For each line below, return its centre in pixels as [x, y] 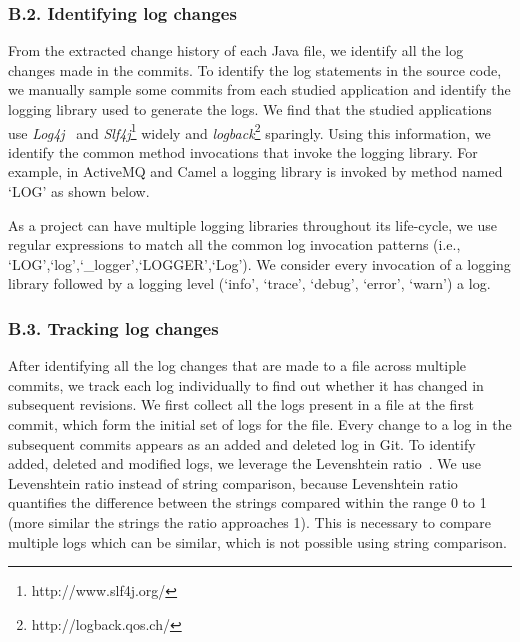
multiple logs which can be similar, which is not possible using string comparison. [257, 541]
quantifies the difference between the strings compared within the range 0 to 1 [247, 502]
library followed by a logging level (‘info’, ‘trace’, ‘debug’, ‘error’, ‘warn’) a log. [249, 283]
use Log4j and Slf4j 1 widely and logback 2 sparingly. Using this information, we [249, 131]
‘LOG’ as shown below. [79, 191]
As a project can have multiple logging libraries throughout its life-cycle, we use [252, 224]
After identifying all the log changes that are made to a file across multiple [237, 365]
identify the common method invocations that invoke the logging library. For [243, 151]
